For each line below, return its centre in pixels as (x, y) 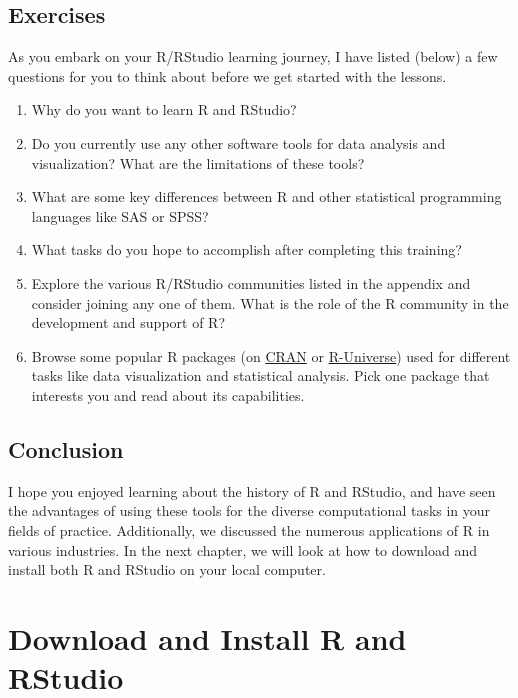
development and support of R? (128, 322)
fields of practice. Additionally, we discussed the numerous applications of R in (249, 529)
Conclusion (66, 448)
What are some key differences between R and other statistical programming (266, 196)
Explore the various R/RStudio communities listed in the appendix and (251, 282)
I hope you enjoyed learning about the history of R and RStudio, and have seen (252, 490)
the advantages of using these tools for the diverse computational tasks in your (249, 510)
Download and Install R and (207, 637)
